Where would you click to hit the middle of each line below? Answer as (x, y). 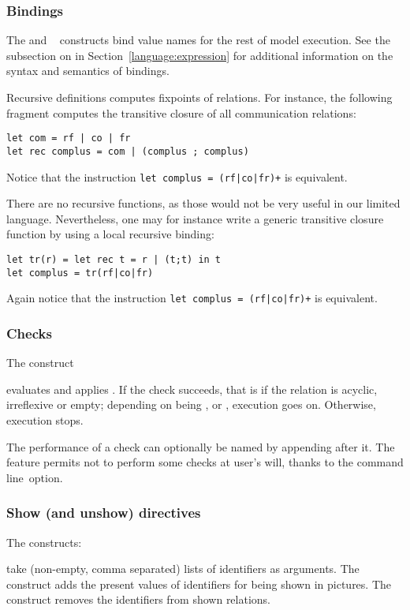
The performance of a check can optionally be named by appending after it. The (201, 446)
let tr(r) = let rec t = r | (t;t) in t (114, 259)
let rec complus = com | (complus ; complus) (128, 151)
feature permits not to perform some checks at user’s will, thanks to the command (205, 462)
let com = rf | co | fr (69, 138)
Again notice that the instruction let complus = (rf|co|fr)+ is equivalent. (192, 298)
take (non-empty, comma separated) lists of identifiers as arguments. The (183, 569)
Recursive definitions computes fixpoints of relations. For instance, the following (199, 97)
